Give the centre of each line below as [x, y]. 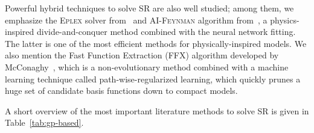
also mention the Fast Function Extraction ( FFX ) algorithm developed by [142, 55]
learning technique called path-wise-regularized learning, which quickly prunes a [153, 79]
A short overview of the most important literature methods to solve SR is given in [157, 110]
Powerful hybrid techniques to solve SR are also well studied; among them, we [149, 8]
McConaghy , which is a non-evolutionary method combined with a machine [147, 66]
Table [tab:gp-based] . [44, 122]
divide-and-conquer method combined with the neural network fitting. [166, 32]
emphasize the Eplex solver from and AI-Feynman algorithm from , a [136, 20]
